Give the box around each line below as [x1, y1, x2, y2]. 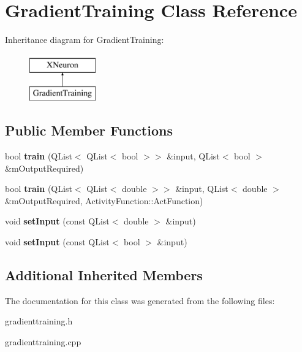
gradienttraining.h [5, 315, 73, 327]
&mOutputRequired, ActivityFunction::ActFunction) [5, 194, 203, 207]
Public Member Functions [5, 121, 173, 140]
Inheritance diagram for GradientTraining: [5, 33, 164, 46]
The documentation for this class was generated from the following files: [5, 294, 275, 307]
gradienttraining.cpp [5, 335, 81, 348]
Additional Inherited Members [5, 266, 203, 285]
